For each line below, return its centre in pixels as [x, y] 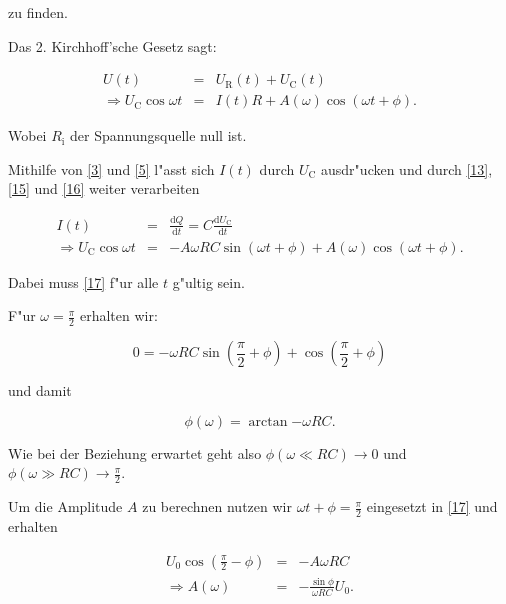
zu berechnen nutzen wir [217, 506]
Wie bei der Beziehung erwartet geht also [135, 452]
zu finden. [38, 12]
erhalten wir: [118, 315]
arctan [268, 421]
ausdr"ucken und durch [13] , [407, 168]
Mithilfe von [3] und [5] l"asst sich [111, 168]
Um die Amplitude [65, 506]
